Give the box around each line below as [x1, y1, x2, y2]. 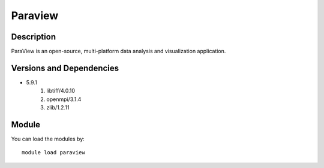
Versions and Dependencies [11, 63, 119, 73]
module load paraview [22, 149, 85, 156]
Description [11, 32, 56, 42]
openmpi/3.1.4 [46, 96, 82, 103]
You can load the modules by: [11, 135, 85, 143]
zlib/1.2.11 [46, 104, 70, 111]
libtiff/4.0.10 [46, 87, 75, 94]
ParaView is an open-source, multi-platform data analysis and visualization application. [11, 48, 226, 55]
